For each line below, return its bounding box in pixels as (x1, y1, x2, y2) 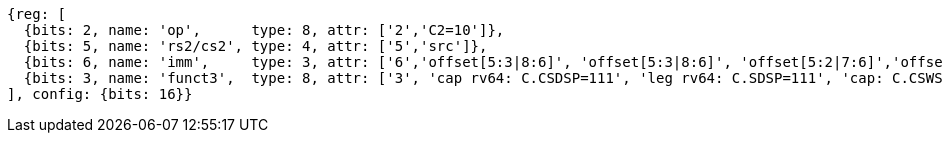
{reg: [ (7, 6, 67, 22)
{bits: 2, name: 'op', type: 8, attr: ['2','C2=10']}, (23, 22, 505, 38)
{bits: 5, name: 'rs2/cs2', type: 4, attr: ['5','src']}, (23, 38, 488, 54)
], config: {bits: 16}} (7, 86, 193, 102)
